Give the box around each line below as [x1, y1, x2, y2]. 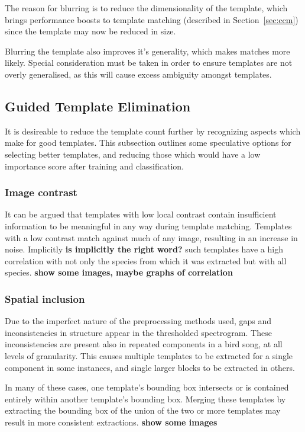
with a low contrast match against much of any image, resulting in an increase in [5, 231, 298, 244]
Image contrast [5, 185, 77, 200]
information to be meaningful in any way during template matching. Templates [5, 219, 292, 232]
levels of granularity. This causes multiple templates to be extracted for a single [5, 349, 293, 361]
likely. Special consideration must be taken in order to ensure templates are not [5, 56, 293, 69]
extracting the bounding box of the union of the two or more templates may [5, 404, 281, 417]
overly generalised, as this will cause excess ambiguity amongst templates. [5, 68, 272, 80]
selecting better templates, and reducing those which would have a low [5, 148, 261, 160]
